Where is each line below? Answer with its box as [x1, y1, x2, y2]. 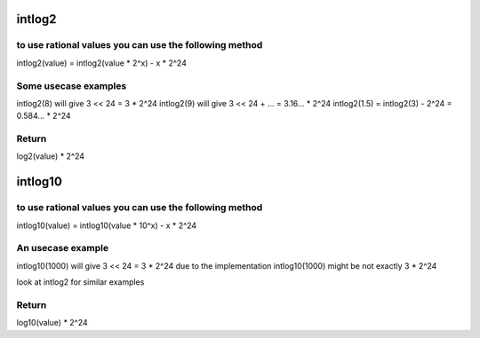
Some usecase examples [16, 80, 127, 92]
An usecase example [16, 242, 109, 255]
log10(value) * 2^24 [16, 318, 88, 328]
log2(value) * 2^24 [16, 151, 84, 161]
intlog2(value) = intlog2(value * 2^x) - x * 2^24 [16, 58, 187, 68]
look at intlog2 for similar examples [16, 277, 145, 287]
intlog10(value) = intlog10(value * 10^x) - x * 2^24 [16, 220, 197, 231]
